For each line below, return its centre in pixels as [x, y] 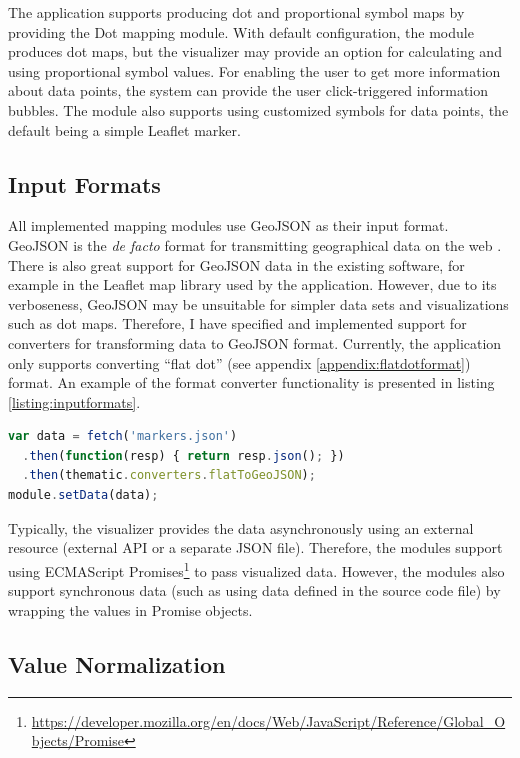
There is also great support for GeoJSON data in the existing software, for [236, 264]
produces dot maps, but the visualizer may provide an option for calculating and [255, 51]
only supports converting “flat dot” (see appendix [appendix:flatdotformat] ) [239, 362]
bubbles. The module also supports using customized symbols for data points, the [258, 109]
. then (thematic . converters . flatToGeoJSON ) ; [169, 475]
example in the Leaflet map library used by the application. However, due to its [252, 284]
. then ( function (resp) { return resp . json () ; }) [183, 455]
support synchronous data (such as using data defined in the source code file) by [254, 590]
